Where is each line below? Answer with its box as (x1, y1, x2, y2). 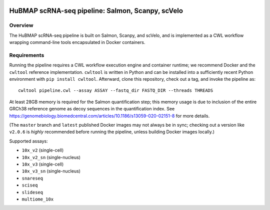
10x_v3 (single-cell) (21, 161, 64, 167)
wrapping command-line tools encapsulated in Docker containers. (9, 39, 145, 45)
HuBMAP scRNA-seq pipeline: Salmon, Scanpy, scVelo (9, 6, 183, 15)
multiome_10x (21, 196, 54, 202)
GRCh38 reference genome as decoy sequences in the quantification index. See (9, 106, 175, 112)
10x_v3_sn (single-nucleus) (21, 168, 81, 174)
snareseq (21, 175, 43, 181)
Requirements (9, 51, 44, 58)
